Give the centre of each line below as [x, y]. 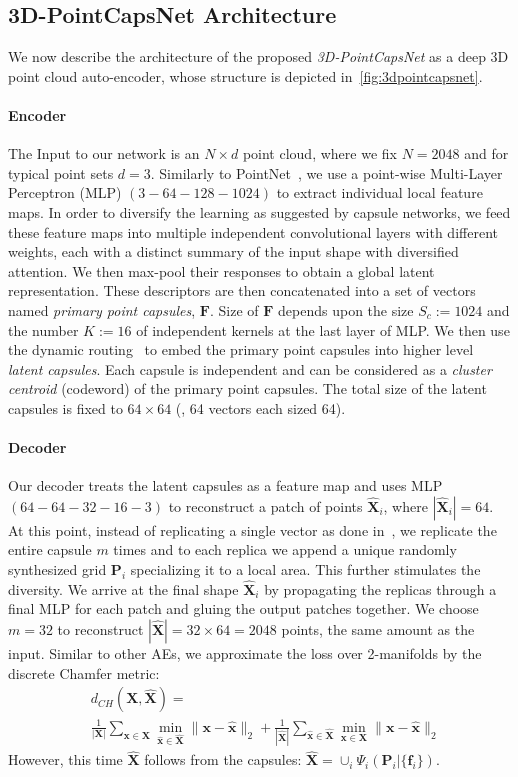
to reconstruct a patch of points [265, 505]
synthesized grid [57, 569]
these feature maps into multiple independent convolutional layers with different [253, 231]
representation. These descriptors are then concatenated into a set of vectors [242, 290]
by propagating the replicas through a [380, 588]
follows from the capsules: [223, 759]
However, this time [65, 759]
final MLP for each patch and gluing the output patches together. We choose [243, 608]
